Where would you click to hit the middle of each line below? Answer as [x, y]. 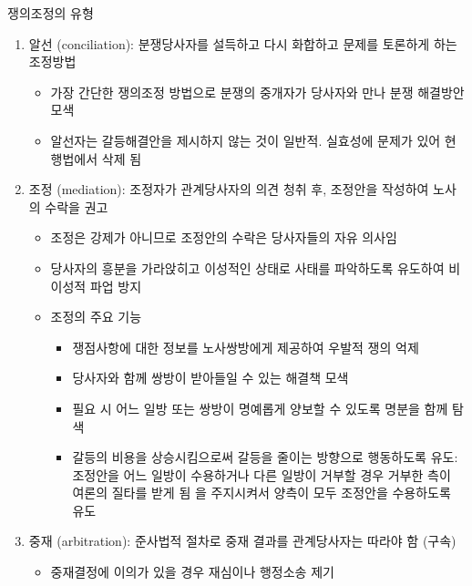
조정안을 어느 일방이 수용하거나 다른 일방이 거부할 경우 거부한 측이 [262, 474]
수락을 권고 [77, 206]
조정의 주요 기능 [96, 317]
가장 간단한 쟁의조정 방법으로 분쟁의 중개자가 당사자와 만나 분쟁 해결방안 [257, 92]
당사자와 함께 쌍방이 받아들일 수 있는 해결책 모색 [210, 378]
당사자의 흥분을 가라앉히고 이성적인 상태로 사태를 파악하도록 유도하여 [247, 267]
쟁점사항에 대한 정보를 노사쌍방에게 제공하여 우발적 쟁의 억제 [246, 347]
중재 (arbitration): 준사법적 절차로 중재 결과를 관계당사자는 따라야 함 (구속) [242, 541]
